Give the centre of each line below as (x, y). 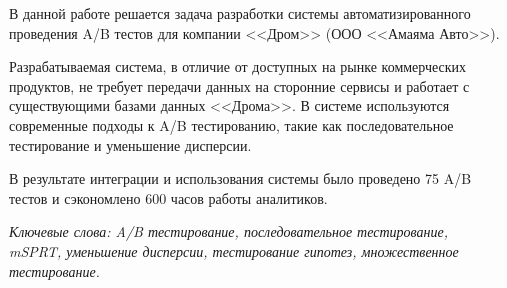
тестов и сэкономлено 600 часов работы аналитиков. (168, 197)
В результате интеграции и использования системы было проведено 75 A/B (240, 178)
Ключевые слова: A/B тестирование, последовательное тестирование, (229, 231)
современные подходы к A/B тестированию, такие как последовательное (231, 124)
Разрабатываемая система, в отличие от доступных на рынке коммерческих (238, 66)
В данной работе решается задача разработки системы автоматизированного (240, 13)
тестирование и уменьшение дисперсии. (130, 144)
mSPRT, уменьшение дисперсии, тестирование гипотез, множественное (234, 250)
